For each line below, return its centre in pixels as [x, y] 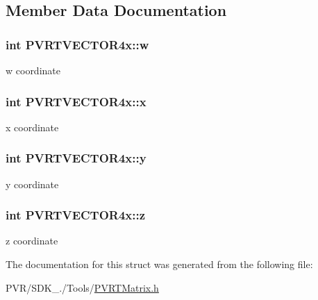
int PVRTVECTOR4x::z [76, 215]
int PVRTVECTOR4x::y [76, 158]
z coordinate [32, 241]
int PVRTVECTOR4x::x [76, 101]
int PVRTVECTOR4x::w [77, 44]
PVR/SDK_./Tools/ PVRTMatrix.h [82, 287]
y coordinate [32, 184]
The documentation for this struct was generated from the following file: [159, 264]
